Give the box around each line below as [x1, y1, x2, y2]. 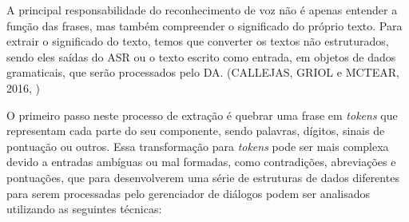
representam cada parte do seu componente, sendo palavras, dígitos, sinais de [6, 122, 385, 139]
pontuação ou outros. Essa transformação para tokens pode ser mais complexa [6, 137, 389, 154]
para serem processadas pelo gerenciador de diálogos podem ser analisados [6, 184, 371, 201]
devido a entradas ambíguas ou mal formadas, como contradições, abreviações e [6, 153, 396, 170]
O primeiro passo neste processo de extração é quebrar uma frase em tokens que [6, 106, 398, 123]
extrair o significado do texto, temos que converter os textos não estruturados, [6, 33, 389, 50]
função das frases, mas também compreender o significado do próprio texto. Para [6, 17, 403, 34]
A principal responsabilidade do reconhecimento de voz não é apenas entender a [6, 2, 398, 18]
